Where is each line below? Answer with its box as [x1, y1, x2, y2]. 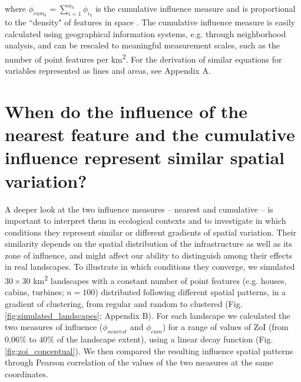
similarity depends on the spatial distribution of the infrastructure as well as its [5, 237, 292, 250]
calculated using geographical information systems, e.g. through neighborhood [5, 27, 286, 40]
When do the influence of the [5, 99, 248, 123]
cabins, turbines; [5, 286, 64, 298]
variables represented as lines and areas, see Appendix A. [5, 64, 211, 77]
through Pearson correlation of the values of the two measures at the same [5, 356, 273, 368]
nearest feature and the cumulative [5, 122, 295, 146]
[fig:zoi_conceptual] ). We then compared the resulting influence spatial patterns [5, 344, 293, 357]
